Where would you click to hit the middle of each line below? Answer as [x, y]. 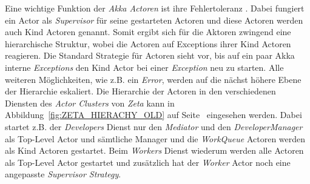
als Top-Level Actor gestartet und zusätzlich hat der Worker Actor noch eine [148, 162]
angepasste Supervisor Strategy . [63, 174]
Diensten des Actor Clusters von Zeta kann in [90, 103]
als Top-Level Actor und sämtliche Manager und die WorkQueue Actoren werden [155, 138]
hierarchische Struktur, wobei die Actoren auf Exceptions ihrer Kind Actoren [148, 43]
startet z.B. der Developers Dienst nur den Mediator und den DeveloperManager [154, 126]
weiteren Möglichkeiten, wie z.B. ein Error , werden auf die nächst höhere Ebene [153, 79]
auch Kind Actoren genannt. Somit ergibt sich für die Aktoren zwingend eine [148, 32]
